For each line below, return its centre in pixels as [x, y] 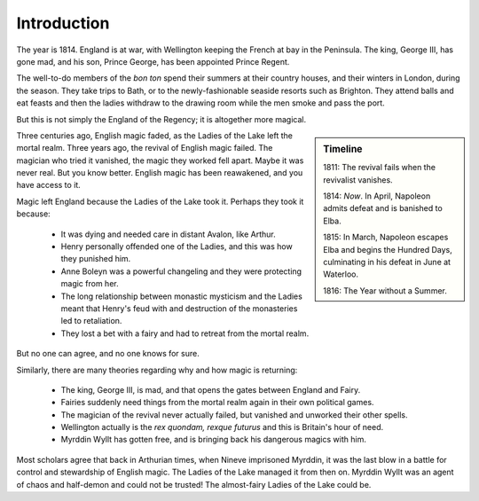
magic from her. [90, 284]
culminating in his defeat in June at [387, 262]
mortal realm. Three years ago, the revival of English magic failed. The [145, 148]
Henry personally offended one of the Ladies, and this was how [177, 247]
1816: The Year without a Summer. [385, 290]
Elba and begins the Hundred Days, [388, 249]
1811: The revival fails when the [380, 168]
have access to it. [49, 185]
